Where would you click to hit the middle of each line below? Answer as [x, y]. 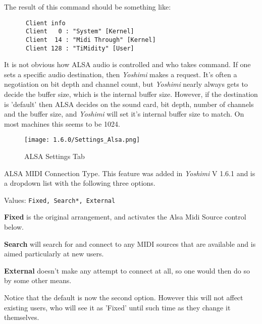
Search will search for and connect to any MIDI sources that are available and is [130, 244]
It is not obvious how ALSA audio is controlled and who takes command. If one [127, 64]
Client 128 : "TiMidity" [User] [80, 48]
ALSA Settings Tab [55, 156]
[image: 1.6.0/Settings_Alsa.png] [82, 140]
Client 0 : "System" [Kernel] [80, 32]
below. [14, 227]
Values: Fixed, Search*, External [60, 200]
